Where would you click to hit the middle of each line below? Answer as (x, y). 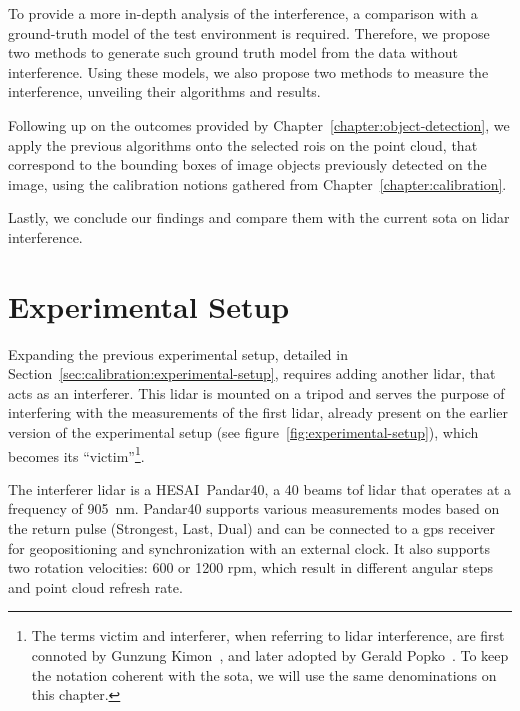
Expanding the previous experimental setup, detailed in (178, 353)
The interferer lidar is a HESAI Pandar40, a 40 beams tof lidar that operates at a (259, 488)
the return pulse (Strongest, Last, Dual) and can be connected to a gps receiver (252, 528)
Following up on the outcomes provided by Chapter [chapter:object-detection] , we (259, 124)
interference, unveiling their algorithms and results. (164, 91)
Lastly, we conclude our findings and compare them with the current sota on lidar (259, 217)
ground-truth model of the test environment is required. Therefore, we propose (249, 32)
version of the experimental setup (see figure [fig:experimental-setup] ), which (243, 432)
